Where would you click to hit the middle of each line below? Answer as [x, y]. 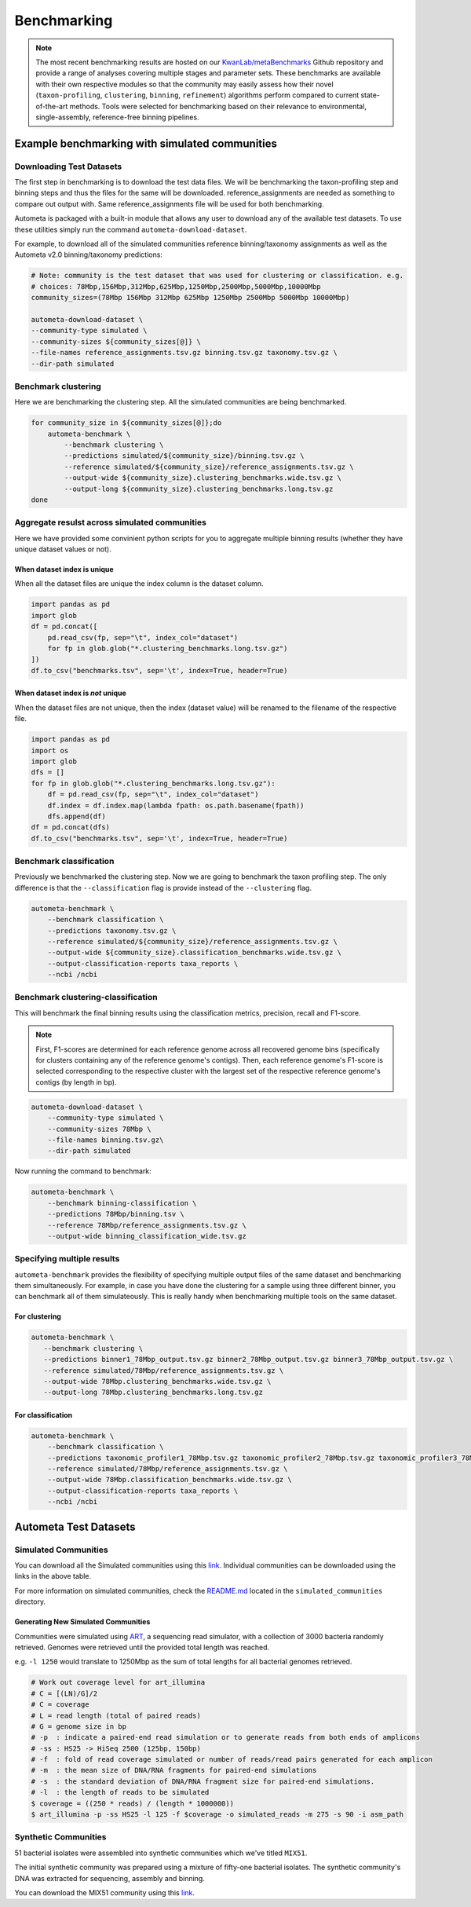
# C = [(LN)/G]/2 [64, 1693]
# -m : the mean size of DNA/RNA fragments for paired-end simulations [174, 1770]
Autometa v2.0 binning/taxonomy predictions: [88, 254]
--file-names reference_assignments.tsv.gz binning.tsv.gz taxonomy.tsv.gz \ [184, 353]
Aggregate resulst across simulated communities [111, 522]
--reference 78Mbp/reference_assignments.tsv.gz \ [147, 1225]
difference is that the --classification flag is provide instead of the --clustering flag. [163, 888]
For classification [44, 1415]
